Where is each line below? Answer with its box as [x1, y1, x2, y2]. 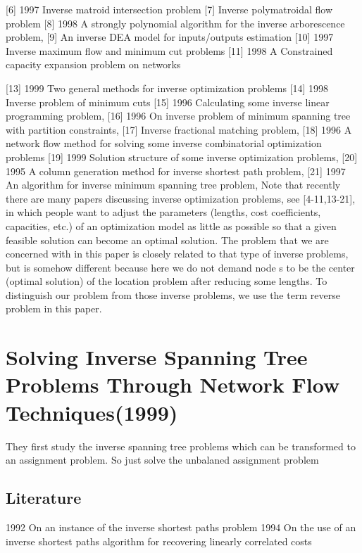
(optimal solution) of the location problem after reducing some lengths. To [6, 274, 327, 288]
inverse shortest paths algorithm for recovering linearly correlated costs [6, 533, 312, 548]
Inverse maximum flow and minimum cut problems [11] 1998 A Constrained [6, 43, 333, 58]
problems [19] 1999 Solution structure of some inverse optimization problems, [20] [6, 149, 358, 164]
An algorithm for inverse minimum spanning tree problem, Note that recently [6, 177, 341, 192]
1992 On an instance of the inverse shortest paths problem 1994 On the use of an [6, 519, 356, 534]
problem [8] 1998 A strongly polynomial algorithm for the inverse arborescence [6, 15, 345, 30]
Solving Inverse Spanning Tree [6, 343, 308, 371]
